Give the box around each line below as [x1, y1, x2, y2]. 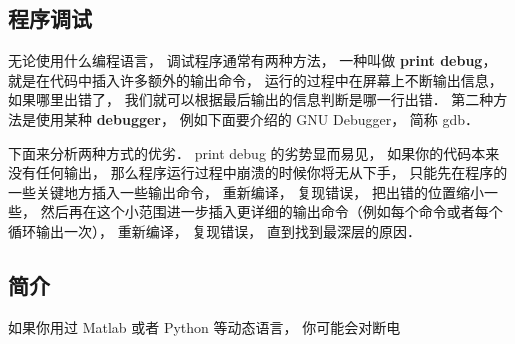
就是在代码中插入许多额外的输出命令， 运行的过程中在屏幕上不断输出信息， [8, 69, 503, 90]
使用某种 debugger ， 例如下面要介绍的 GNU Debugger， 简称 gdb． [35, 108, 480, 129]
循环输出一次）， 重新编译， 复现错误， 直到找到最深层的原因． [8, 220, 421, 241]
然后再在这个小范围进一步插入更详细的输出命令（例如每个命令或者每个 [40, 201, 503, 222]
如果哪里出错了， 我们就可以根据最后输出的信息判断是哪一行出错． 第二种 [8, 89, 494, 110]
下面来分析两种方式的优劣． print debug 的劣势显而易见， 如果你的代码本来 [8, 142, 500, 163]
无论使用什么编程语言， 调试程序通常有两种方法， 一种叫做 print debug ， [8, 50, 497, 71]
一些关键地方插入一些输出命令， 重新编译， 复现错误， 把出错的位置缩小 [8, 181, 484, 202]
